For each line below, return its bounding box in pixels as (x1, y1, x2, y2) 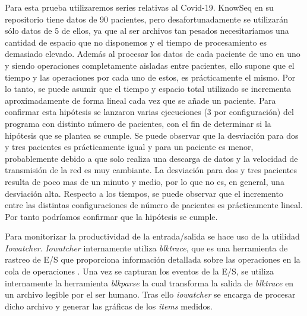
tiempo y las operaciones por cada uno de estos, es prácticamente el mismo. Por (5, 71, 296, 83)
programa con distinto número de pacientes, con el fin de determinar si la (5, 117, 271, 129)
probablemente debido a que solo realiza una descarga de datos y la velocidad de (5, 152, 298, 164)
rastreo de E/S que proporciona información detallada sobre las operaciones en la (5, 253, 300, 266)
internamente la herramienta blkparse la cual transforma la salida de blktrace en (5, 276, 294, 289)
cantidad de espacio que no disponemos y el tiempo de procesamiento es (5, 36, 267, 48)
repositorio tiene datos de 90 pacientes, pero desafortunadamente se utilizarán (5, 12, 288, 25)
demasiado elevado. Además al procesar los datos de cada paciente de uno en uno (5, 47, 300, 60)
